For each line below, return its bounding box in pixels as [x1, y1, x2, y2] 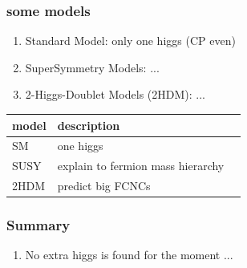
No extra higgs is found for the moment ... [25, 246, 233, 263]
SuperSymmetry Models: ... [25, 59, 160, 75]
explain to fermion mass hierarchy [57, 157, 225, 174]
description [57, 116, 120, 133]
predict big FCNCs [57, 177, 151, 194]
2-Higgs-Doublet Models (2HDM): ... [25, 86, 205, 103]
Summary [6, 215, 71, 235]
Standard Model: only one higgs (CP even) [25, 32, 236, 49]
